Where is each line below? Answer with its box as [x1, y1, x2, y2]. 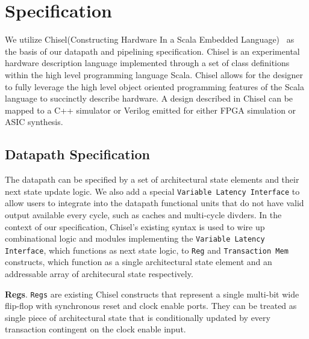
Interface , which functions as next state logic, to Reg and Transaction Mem [5, 243, 289, 256]
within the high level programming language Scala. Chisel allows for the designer [5, 68, 304, 81]
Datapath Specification [5, 145, 150, 163]
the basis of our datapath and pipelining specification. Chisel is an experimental [5, 44, 300, 57]
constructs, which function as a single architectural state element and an [5, 255, 272, 268]
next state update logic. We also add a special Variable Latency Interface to [5, 185, 300, 197]
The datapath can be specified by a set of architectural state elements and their [5, 173, 299, 186]
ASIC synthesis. [5, 115, 63, 128]
